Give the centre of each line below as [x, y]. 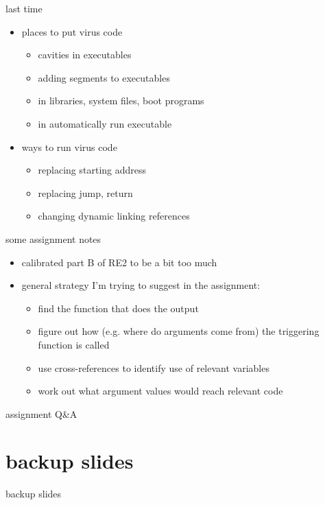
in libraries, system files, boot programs [121, 101]
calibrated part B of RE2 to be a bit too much [119, 262]
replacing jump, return [85, 192]
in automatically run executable [105, 123]
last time [24, 8]
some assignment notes [53, 238]
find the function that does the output [118, 308]
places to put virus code [72, 31]
